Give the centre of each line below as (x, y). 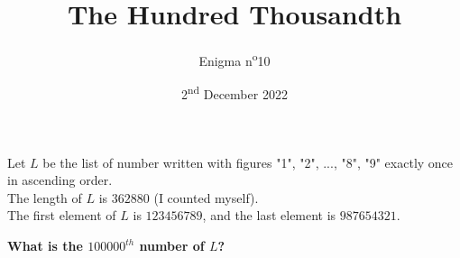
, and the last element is (269, 215)
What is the (45, 245)
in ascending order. (60, 180)
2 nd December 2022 (235, 93)
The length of (45, 197)
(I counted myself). (206, 197)
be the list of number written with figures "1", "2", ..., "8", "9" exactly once (248, 162)
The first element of (62, 215)
